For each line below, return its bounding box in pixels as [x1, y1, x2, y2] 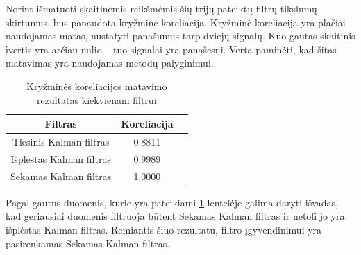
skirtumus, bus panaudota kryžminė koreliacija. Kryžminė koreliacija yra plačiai [6, 15, 346, 29]
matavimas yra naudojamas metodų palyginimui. [6, 55, 214, 70]
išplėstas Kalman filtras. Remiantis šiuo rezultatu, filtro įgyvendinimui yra [6, 222, 322, 236]
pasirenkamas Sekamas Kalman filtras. [6, 236, 170, 250]
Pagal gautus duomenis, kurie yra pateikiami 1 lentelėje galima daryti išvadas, [6, 195, 338, 209]
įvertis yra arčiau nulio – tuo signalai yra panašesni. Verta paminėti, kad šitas [6, 42, 337, 56]
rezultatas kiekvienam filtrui [37, 92, 157, 107]
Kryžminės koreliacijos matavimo [26, 78, 167, 93]
